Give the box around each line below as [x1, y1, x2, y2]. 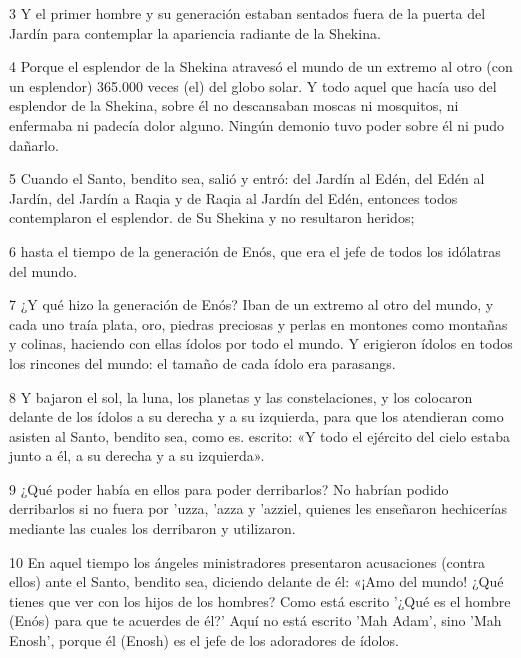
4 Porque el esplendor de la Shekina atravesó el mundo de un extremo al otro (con [9, 56, 513, 77]
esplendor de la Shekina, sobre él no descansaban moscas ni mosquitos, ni [9, 95, 459, 116]
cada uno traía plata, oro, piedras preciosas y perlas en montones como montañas [9, 313, 508, 334]
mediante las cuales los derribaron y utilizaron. [9, 518, 296, 539]
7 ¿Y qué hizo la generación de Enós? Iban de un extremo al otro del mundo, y [9, 294, 494, 315]
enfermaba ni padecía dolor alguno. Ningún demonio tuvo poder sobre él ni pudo [9, 114, 504, 135]
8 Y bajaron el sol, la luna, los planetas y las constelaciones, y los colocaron [9, 386, 473, 407]
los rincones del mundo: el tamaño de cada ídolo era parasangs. [9, 352, 396, 373]
